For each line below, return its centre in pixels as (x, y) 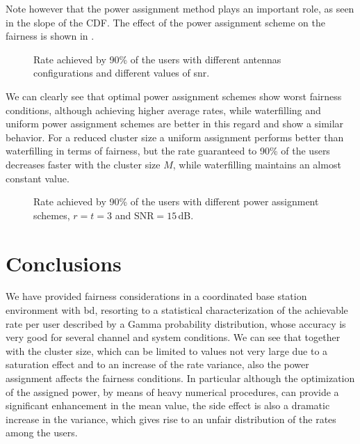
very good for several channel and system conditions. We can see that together (173, 337)
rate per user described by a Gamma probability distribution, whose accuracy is (176, 323)
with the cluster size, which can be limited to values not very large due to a (167, 350)
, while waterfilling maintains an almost (257, 164)
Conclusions (64, 263)
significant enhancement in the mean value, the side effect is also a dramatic (168, 405)
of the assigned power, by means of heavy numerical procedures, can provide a (172, 391)
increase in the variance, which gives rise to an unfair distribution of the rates (171, 419)
